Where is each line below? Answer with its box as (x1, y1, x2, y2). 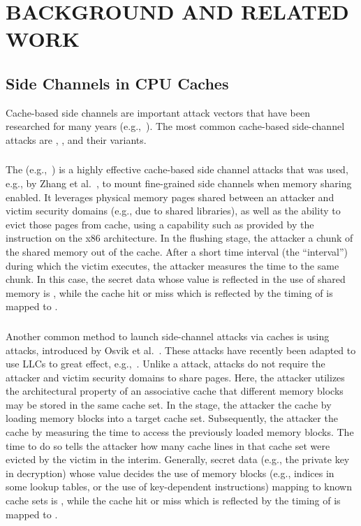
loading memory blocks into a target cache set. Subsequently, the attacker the (6, 411, 338, 425)
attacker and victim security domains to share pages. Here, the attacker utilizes (6, 370, 345, 384)
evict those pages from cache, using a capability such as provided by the (6, 217, 314, 231)
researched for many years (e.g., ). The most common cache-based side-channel (6, 119, 345, 133)
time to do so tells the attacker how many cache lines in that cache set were (6, 438, 330, 453)
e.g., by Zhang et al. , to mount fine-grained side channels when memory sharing (6, 176, 352, 191)
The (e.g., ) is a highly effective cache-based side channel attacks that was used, (6, 162, 348, 177)
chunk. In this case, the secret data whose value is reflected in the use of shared (6, 272, 346, 286)
